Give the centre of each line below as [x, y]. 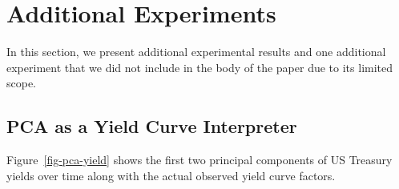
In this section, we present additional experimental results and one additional [196, 52]
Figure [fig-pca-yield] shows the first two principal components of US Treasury [199, 160]
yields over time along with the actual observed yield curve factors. [171, 175]
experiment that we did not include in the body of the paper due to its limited [200, 67]
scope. [22, 83]
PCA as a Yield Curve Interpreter [152, 126]
